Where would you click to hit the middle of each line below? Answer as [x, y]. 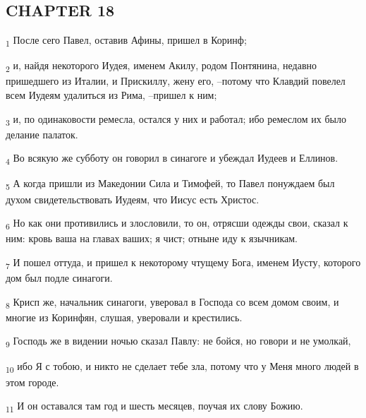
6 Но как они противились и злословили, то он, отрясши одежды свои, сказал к [177, 223]
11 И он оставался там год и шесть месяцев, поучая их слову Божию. [154, 406]
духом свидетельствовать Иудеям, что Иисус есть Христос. [133, 199]
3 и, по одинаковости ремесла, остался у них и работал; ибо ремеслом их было [176, 119]
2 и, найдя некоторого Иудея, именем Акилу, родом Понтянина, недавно [161, 66]
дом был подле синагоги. [59, 278]
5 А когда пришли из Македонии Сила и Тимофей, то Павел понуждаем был [170, 184]
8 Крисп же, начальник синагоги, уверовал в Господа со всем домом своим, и [172, 302]
